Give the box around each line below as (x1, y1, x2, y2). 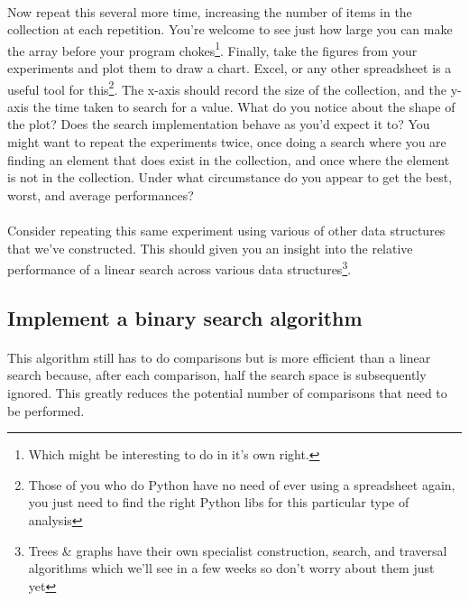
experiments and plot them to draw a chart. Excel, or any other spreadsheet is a (7, 59, 452, 78)
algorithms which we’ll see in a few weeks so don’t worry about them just (28, 559, 435, 578)
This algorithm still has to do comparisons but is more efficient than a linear (7, 347, 431, 366)
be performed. (7, 401, 85, 420)
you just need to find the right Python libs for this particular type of (28, 493, 409, 512)
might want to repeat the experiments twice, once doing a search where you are (7, 133, 446, 152)
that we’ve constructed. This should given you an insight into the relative (7, 238, 413, 257)
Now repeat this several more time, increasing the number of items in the (7, 2, 412, 21)
